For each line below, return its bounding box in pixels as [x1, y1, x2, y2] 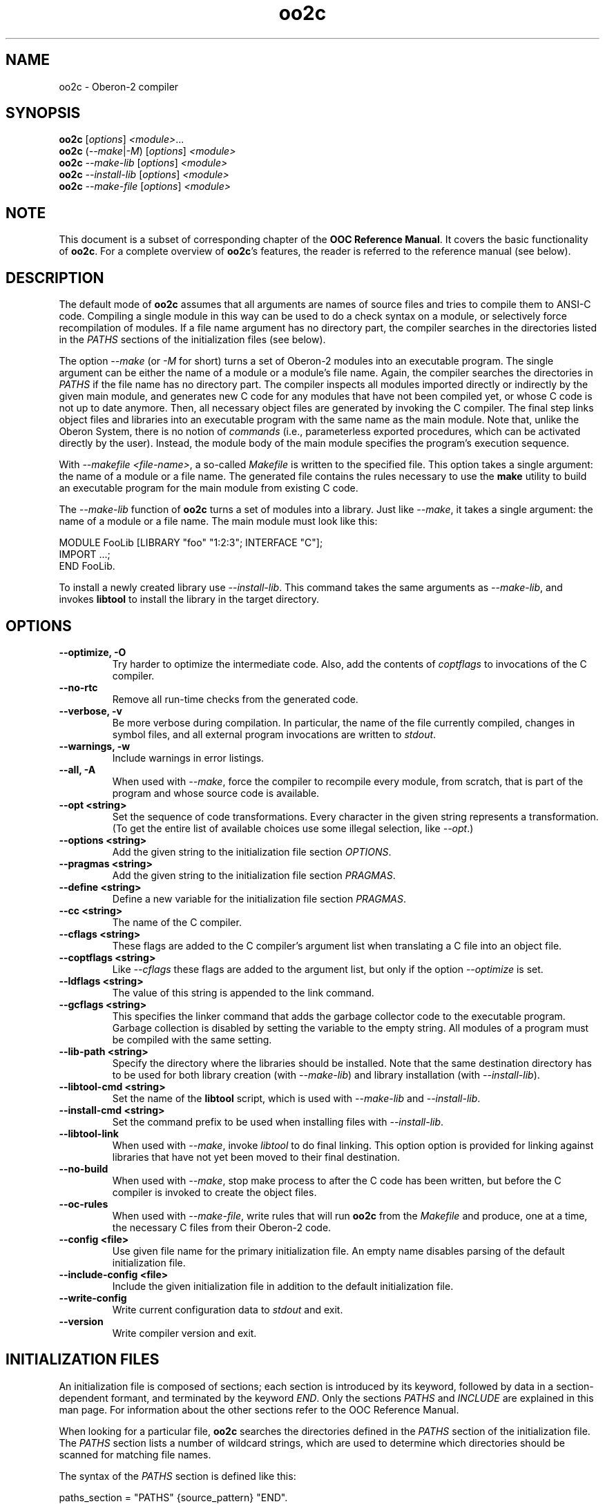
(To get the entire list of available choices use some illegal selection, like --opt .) [112, 822, 474, 834]
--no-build [59, 1162, 108, 1175]
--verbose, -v [59, 704, 122, 717]
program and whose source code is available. [112, 787, 320, 799]
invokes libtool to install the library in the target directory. [59, 593, 319, 606]
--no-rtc [59, 681, 98, 693]
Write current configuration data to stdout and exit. [112, 1303, 343, 1315]
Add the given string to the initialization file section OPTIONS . [112, 845, 392, 858]
